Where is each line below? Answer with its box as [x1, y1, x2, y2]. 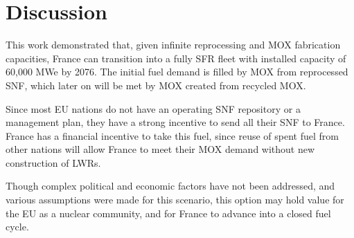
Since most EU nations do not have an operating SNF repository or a [6, 101, 301, 116]
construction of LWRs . [6, 155, 101, 170]
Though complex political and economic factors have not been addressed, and [6, 178, 335, 193]
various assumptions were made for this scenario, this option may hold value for [6, 192, 344, 207]
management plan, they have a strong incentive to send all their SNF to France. [6, 115, 345, 129]
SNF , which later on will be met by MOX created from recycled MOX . [6, 77, 306, 92]
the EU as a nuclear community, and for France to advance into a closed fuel [6, 205, 331, 220]
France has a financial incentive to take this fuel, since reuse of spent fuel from [6, 128, 339, 143]
